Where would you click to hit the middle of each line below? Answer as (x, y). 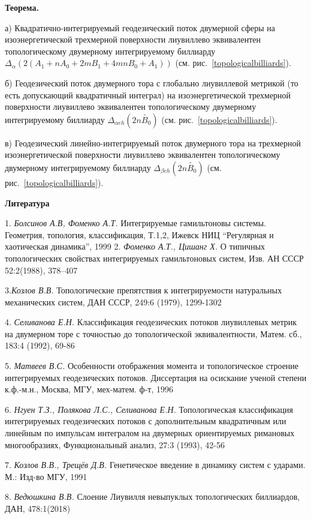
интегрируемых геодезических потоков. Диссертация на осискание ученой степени (156, 377)
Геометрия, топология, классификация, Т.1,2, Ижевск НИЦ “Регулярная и (139, 234)
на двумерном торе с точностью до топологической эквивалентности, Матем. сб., (153, 333)
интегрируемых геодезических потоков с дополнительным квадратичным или (146, 421)
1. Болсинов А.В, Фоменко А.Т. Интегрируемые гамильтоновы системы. (135, 223)
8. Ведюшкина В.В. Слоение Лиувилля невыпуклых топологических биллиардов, (153, 496)
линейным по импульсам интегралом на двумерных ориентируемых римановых (150, 433)
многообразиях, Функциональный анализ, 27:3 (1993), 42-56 (115, 444)
